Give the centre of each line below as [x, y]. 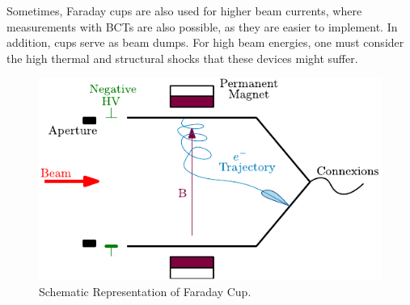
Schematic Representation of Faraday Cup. [145, 292]
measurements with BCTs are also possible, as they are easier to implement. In [202, 26]
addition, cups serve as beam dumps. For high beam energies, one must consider [205, 42]
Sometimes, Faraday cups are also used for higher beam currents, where [184, 10]
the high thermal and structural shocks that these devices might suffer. [182, 58]
